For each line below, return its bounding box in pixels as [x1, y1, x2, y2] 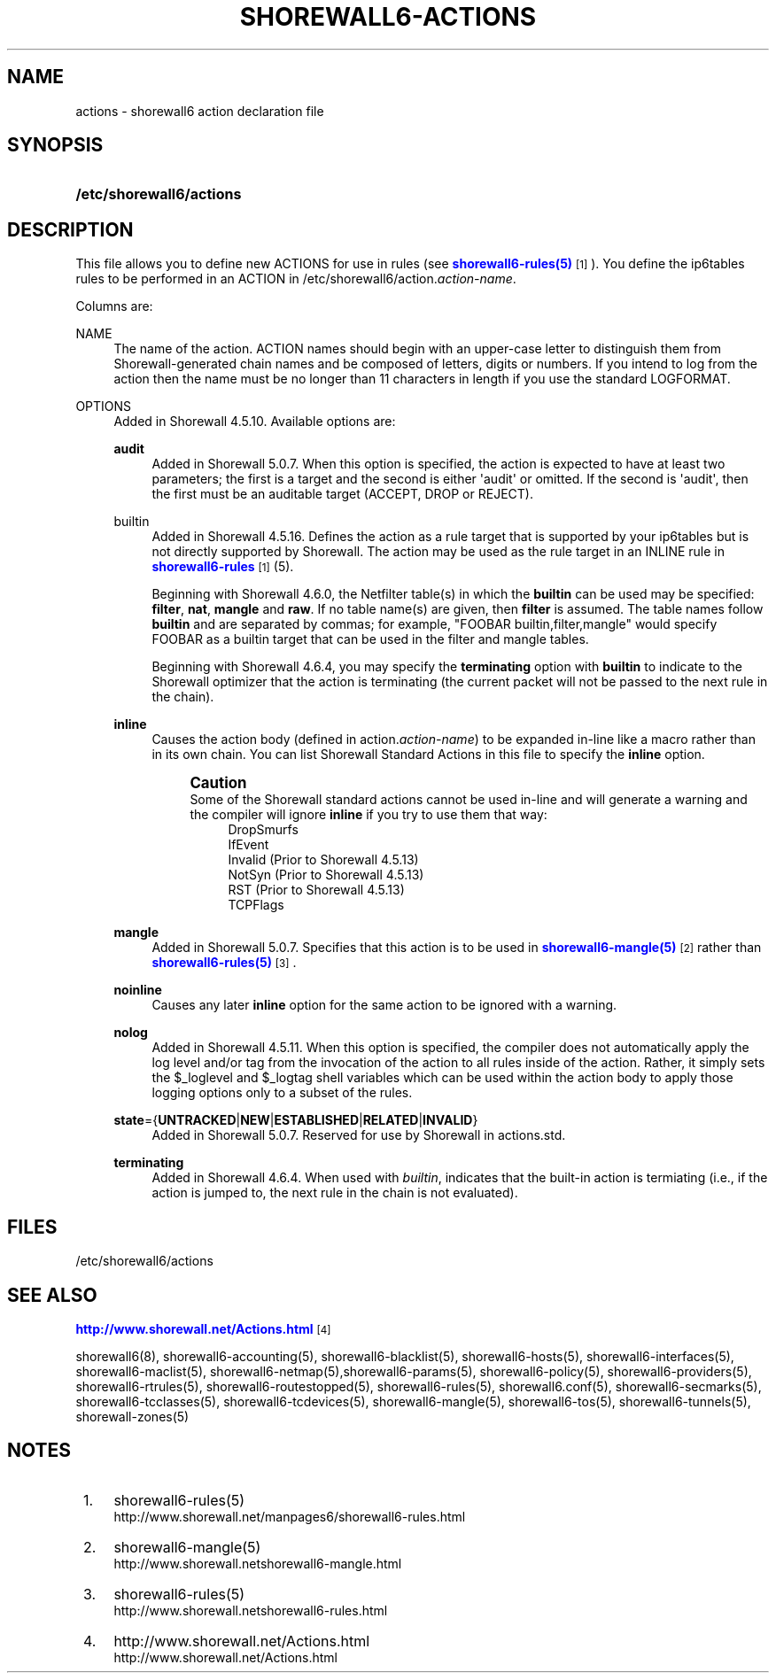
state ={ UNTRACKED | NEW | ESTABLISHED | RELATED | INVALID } [113, 1112, 478, 1128]
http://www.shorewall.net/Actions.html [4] [75, 1320, 331, 1336]
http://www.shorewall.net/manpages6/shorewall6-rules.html [113, 1508, 466, 1524]
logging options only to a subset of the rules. [151, 1085, 413, 1101]
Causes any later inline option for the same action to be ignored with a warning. [151, 997, 617, 1013]
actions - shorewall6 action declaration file [75, 103, 324, 119]
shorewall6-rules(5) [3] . [151, 955, 297, 971]
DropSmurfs [228, 822, 299, 838]
